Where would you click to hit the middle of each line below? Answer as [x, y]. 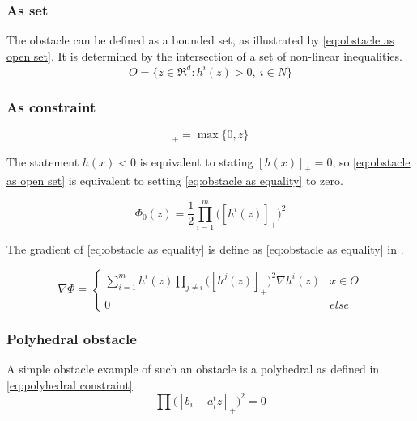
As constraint [51, 106]
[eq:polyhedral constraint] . [71, 384]
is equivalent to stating [196, 161]
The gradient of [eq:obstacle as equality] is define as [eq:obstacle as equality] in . [205, 249]
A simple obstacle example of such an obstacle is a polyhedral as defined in [193, 369]
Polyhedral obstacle [72, 338]
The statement [43, 161]
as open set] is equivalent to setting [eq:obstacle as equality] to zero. [175, 181]
